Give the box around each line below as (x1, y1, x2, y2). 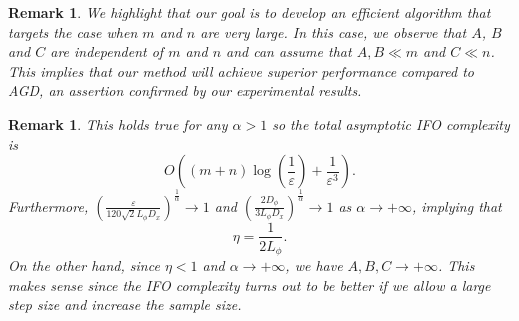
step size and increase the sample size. (8, 294, 242, 315)
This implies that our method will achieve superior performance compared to (8, 60, 474, 81)
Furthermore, (8, 195, 89, 216)
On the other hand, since (8, 255, 160, 276)
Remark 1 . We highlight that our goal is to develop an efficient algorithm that (8, 2, 491, 22)
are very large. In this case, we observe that (200, 21, 467, 42)
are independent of (50, 41, 164, 62)
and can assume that (226, 41, 352, 62)
